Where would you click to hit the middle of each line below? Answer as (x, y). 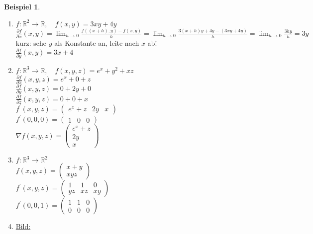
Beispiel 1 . (22, 6)
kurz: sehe (31, 43)
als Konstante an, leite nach (97, 43)
